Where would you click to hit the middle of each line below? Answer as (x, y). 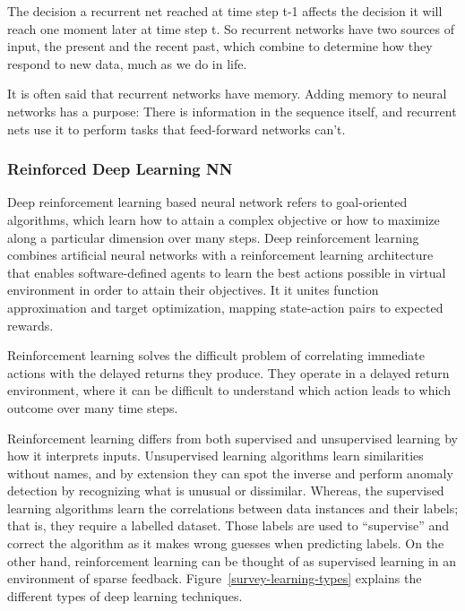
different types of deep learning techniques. (125, 595)
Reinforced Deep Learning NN (120, 169)
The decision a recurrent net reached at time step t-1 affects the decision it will (225, 11)
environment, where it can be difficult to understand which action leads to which (229, 390)
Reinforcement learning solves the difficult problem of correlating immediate (216, 355)
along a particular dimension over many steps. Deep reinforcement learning (213, 237)
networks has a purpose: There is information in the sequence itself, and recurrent (232, 111)
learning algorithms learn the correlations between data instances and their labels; (233, 508)
